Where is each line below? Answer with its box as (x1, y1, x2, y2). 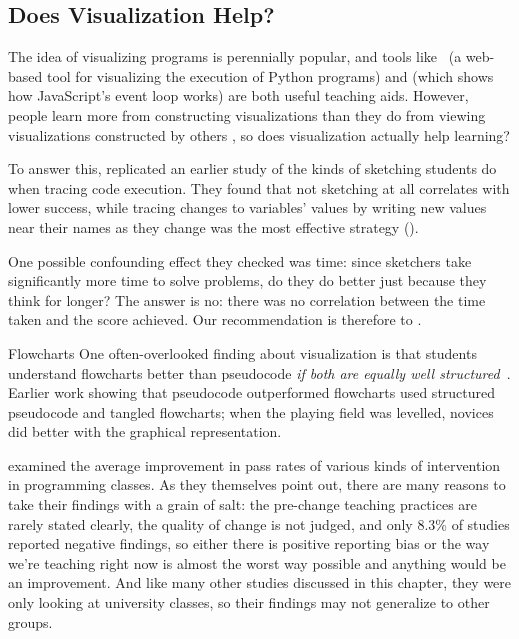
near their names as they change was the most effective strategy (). (8, 216, 419, 237)
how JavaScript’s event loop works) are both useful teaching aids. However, (8, 85, 469, 106)
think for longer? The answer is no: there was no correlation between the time (8, 289, 486, 310)
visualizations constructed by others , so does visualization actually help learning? (8, 124, 510, 145)
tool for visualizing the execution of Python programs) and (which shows (46, 65, 494, 86)
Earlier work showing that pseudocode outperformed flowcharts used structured (8, 382, 496, 403)
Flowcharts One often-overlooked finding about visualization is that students (8, 342, 477, 363)
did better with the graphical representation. (8, 421, 282, 442)
